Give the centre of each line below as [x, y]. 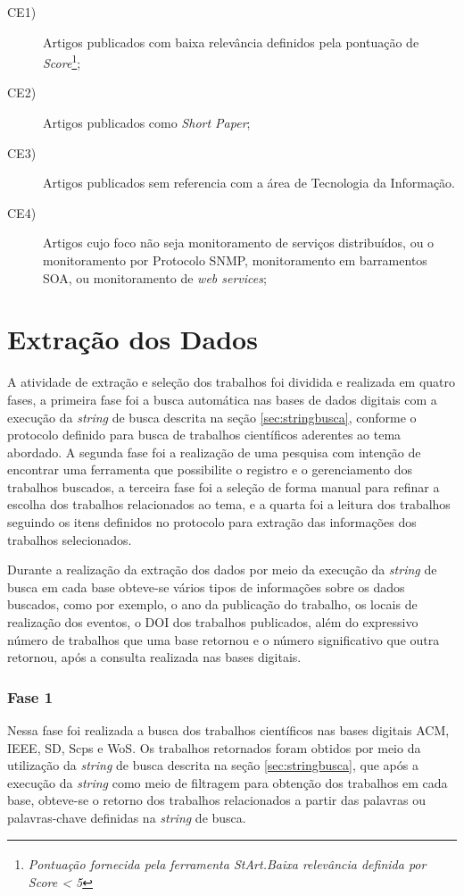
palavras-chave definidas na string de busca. [127, 817]
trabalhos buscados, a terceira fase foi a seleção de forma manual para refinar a [224, 486]
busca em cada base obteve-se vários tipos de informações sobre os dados [206, 586]
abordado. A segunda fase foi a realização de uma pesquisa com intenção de [214, 452]
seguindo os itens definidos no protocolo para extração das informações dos [212, 522]
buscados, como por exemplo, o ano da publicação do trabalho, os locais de [212, 604]
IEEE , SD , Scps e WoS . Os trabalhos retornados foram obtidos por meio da [214, 747]
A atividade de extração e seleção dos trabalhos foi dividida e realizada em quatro [232, 382]
